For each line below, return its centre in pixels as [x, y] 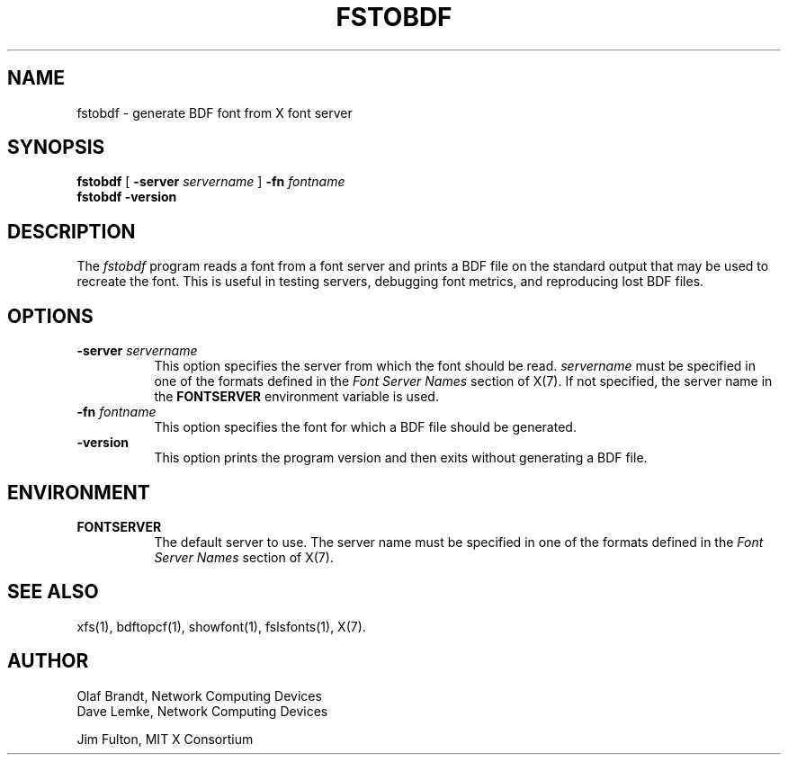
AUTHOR [48, 661]
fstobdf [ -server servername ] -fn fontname [211, 182]
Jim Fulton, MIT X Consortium [165, 739]
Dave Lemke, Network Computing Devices [202, 711]
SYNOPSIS [56, 148]
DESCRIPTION [72, 231]
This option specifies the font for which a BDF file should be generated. [365, 427]
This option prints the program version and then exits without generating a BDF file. [401, 458]
